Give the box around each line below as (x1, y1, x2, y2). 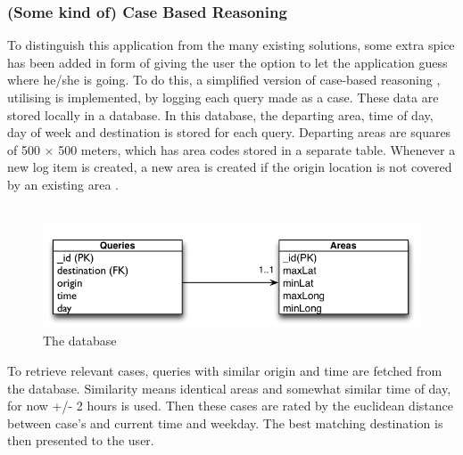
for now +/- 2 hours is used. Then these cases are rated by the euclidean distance (7, 396, 453, 415)
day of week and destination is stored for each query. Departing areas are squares (7, 123, 451, 142)
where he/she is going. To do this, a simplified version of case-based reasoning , (7, 70, 441, 89)
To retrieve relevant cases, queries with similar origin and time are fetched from (7, 361, 442, 379)
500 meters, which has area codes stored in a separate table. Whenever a (58, 140, 456, 158)
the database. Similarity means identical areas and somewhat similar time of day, (7, 378, 451, 397)
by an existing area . (7, 175, 119, 193)
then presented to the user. (7, 431, 154, 450)
